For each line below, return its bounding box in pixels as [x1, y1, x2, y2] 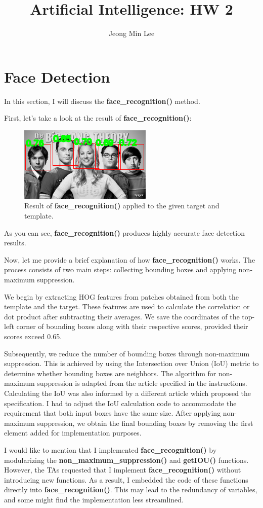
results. [4, 237, 26, 248]
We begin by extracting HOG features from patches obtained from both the [4, 291, 239, 302]
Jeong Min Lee [108, 28, 155, 39]
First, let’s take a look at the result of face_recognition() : [4, 113, 192, 123]
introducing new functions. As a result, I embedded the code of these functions [4, 474, 248, 485]
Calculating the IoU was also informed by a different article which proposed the [4, 387, 251, 398]
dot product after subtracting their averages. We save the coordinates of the [4, 311, 240, 321]
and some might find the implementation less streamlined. [4, 494, 184, 504]
